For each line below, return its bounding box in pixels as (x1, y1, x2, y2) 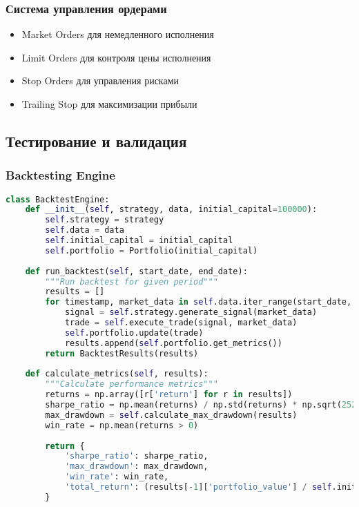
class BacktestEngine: (6, 194, 110, 204)
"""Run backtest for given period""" (45, 276, 218, 287)
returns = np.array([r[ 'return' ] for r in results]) (45, 390, 293, 400)
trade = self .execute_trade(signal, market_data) (64, 318, 298, 328)
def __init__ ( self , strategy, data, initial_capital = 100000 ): (25, 204, 318, 215)
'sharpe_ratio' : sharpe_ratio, (64, 451, 208, 461)
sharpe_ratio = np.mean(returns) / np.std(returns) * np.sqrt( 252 (45, 400, 357, 410)
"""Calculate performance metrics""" (45, 379, 218, 390)
